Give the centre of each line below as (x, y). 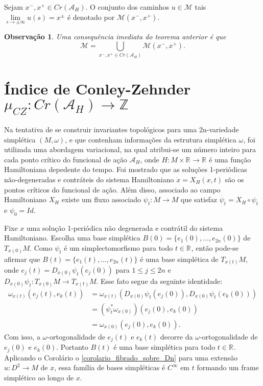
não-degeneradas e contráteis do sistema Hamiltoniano (89, 179)
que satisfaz (199, 199)
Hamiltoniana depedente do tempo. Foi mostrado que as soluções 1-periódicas (126, 169)
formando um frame (228, 367)
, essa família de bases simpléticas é (110, 367)
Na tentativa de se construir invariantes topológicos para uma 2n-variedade (122, 129)
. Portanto (72, 347)
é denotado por (91, 17)
